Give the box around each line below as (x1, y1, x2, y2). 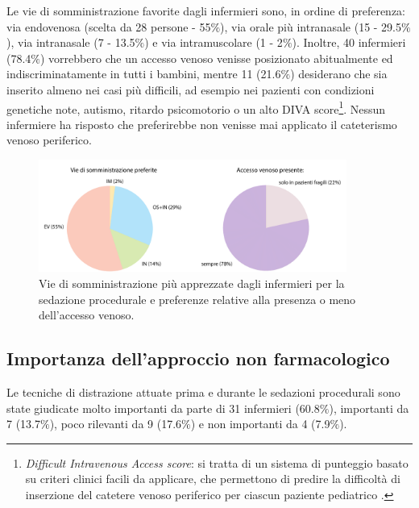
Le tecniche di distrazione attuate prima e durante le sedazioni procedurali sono (6, 383, 400, 400)
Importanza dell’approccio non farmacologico (6, 346, 390, 371)
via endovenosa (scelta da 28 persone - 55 (6, 18, 211, 35)
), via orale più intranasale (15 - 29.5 (220, 18, 402, 35)
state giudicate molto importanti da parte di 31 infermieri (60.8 (6, 399, 320, 416)
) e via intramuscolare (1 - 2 (144, 34, 283, 51)
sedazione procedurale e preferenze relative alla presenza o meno (39, 290, 356, 307)
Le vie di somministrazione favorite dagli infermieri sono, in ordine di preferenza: (6, 2, 405, 19)
